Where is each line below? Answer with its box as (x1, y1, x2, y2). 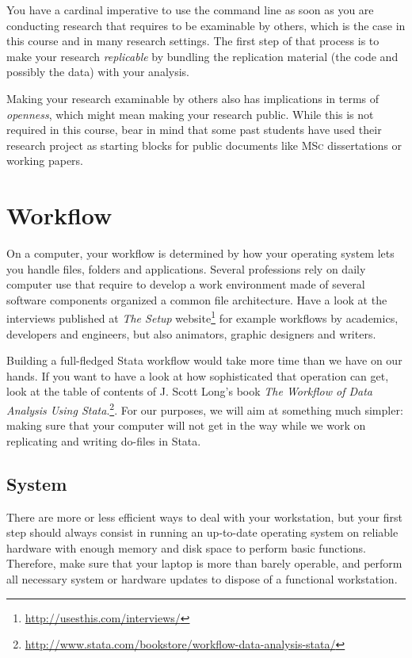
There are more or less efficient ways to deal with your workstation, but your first (6, 508, 402, 525)
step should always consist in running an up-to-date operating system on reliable (6, 524, 399, 541)
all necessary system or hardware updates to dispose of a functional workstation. (6, 571, 398, 587)
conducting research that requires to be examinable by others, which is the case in (6, 17, 406, 33)
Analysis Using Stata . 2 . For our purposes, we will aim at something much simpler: (6, 400, 403, 418)
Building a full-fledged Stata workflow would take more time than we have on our (6, 352, 402, 369)
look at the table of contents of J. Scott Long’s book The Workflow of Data (6, 383, 372, 400)
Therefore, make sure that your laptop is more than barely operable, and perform (6, 555, 402, 572)
